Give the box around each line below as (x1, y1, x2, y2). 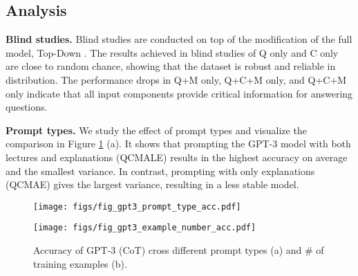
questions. (6, 100, 48, 114)
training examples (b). (33, 256, 127, 270)
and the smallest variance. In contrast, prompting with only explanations (6, 163, 315, 178)
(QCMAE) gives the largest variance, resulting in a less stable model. (6, 177, 299, 192)
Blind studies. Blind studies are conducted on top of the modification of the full (6, 32, 352, 46)
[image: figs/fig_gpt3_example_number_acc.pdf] (33, 223, 256, 233)
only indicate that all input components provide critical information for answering (6, 86, 353, 100)
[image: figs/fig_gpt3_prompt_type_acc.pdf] (33, 201, 241, 212)
